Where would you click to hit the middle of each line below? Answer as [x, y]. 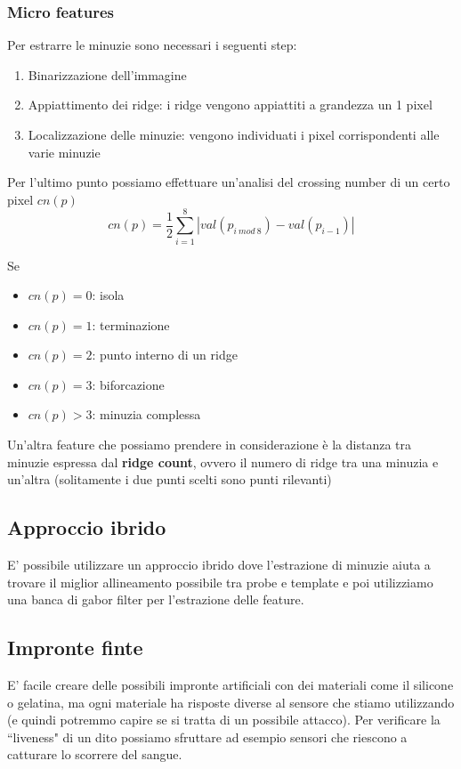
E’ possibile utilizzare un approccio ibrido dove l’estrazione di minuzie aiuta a [219, 565]
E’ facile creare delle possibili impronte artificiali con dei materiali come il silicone [230, 685]
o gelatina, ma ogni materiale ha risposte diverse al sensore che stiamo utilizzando [231, 702]
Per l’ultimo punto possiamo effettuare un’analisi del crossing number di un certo [229, 182]
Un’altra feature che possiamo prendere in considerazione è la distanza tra [209, 445]
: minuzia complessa [146, 414]
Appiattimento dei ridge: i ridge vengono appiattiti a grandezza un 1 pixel [230, 105]
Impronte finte [75, 648]
